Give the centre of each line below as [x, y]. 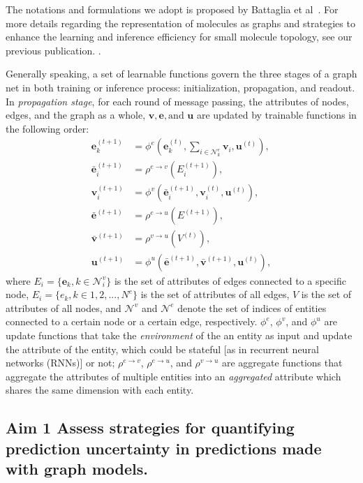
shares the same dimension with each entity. [100, 390]
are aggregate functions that [282, 363]
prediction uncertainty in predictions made [164, 448]
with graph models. [77, 469]
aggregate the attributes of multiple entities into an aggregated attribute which [173, 376]
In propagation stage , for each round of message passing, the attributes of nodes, [177, 101]
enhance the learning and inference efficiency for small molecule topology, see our [179, 37]
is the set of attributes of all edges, [215, 294]
